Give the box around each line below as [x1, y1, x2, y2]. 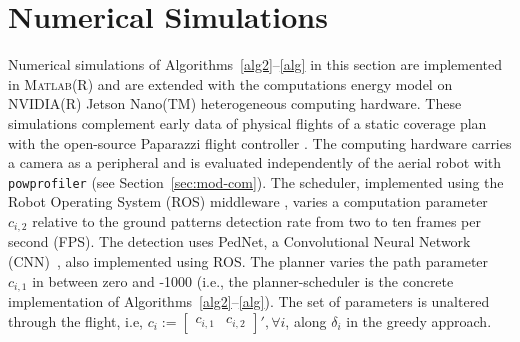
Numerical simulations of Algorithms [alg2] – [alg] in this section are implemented [8, 54, 503, 75]
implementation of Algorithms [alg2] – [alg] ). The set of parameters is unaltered [8, 291, 490, 312]
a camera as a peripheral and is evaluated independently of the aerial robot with [8, 152, 502, 173]
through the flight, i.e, [8, 310, 144, 331]
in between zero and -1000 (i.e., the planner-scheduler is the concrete [32, 270, 454, 291]
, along [285, 310, 327, 331]
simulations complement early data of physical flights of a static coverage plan [8, 112, 487, 133]
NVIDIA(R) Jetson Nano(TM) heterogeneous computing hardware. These [8, 93, 462, 114]
